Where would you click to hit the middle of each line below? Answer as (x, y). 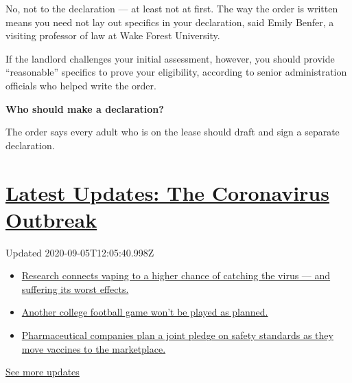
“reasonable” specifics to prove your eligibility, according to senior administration (176, 72)
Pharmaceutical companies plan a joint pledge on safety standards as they (177, 335)
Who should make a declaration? (85, 108)
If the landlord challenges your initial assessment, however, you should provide (170, 58)
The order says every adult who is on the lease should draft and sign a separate (173, 132)
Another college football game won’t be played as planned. (145, 312)
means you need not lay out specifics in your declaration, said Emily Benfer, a (170, 22)
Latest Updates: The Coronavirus (167, 192)
